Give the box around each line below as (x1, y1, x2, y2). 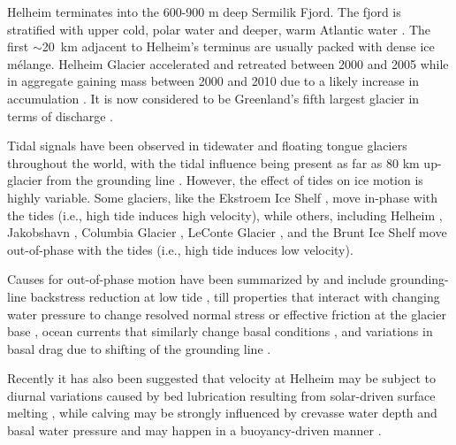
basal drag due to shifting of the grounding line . (7, 339, 271, 357)
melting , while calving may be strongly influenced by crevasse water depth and (7, 403, 437, 422)
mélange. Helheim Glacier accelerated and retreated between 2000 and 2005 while (7, 54, 449, 73)
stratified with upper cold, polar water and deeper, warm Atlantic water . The (7, 19, 431, 38)
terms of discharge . (7, 106, 114, 125)
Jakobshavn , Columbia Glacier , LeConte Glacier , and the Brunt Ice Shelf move (7, 223, 447, 242)
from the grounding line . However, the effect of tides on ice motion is (46, 171, 423, 189)
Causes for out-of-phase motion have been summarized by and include (7, 270, 386, 288)
